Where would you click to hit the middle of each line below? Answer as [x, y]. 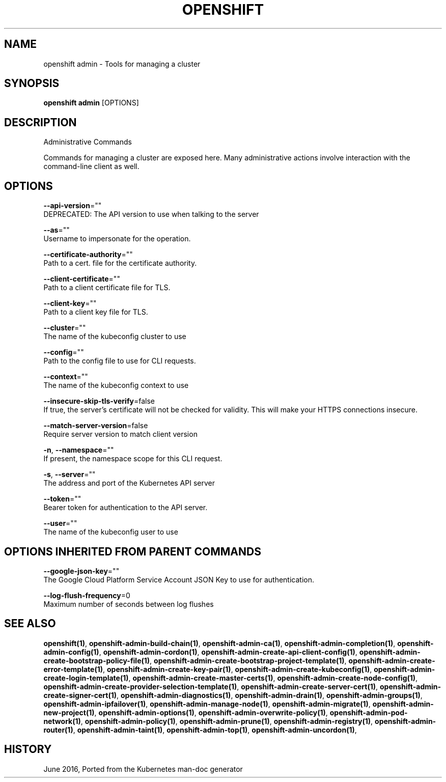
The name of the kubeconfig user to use [111, 532]
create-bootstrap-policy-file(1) [97, 660]
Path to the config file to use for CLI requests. [120, 361]
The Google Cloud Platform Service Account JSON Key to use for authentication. [179, 579]
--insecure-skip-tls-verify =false [99, 401]
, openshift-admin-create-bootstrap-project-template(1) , [248, 660]
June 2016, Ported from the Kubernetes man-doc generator [143, 769]
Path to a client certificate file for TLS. [107, 288]
